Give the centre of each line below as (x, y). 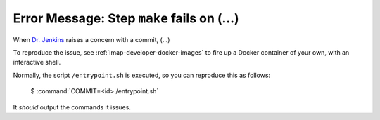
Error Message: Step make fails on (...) (126, 18)
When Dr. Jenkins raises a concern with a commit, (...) (91, 39)
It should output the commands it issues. (72, 107)
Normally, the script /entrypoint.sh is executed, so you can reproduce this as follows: (142, 75)
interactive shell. (37, 62)
